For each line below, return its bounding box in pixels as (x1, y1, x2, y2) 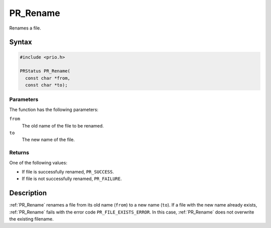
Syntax (9, 38, 32, 46)
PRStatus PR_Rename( (20, 68, 70, 74)
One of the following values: (9, 159, 68, 165)
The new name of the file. (22, 136, 75, 142)
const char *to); (25, 82, 68, 88)
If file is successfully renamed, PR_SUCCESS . (22, 168, 114, 174)
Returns (9, 149, 30, 156)
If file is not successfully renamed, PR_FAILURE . (22, 175, 122, 182)
